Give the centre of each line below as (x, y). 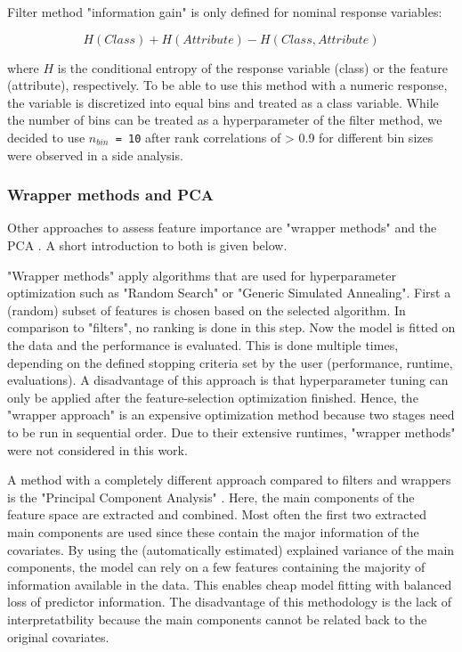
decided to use (46, 137)
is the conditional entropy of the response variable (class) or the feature (252, 67)
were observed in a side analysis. (95, 155)
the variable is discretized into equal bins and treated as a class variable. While (223, 102)
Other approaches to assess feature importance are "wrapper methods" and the (222, 228)
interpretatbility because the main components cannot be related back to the (217, 619)
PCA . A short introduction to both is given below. (147, 245)
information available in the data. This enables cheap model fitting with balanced (230, 584)
